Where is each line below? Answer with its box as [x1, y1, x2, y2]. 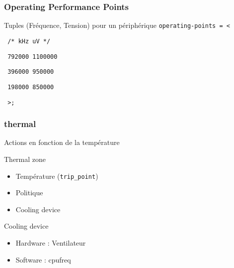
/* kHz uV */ [7, 37, 51, 45]
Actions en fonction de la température [4, 137, 120, 147]
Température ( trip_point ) [15, 170, 98, 181]
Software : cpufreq [15, 254, 71, 265]
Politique [15, 187, 43, 198]
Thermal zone [4, 153, 46, 164]
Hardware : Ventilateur [15, 238, 86, 248]
